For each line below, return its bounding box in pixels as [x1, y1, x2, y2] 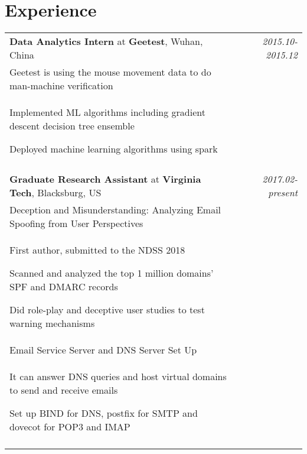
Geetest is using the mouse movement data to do [9, 65, 211, 79]
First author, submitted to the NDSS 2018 [9, 243, 185, 257]
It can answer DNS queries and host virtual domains [9, 369, 227, 384]
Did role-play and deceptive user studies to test [9, 303, 205, 317]
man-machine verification [9, 79, 113, 93]
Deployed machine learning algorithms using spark [9, 142, 218, 156]
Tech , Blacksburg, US [9, 186, 102, 200]
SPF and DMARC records [9, 280, 118, 294]
